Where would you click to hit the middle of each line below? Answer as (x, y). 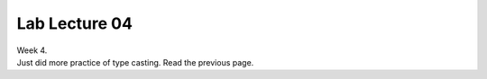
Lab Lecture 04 (74, 23)
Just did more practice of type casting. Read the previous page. (135, 62)
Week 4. (32, 50)
